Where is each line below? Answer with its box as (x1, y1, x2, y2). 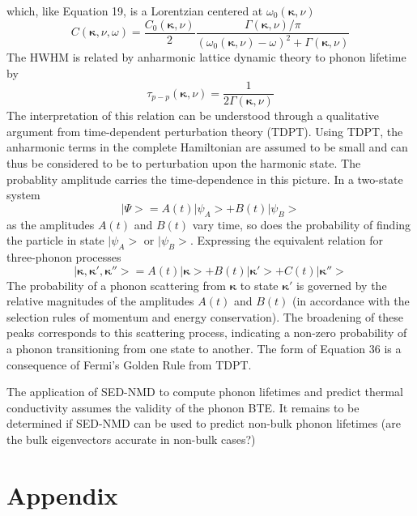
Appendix (6, 478, 118, 511)
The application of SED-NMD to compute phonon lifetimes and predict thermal (6, 383, 403, 400)
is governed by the (296, 276, 387, 293)
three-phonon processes (6, 249, 121, 265)
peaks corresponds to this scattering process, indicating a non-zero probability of (6, 324, 407, 341)
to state (240, 276, 279, 293)
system (6, 186, 40, 203)
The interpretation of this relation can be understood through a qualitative (6, 107, 380, 124)
